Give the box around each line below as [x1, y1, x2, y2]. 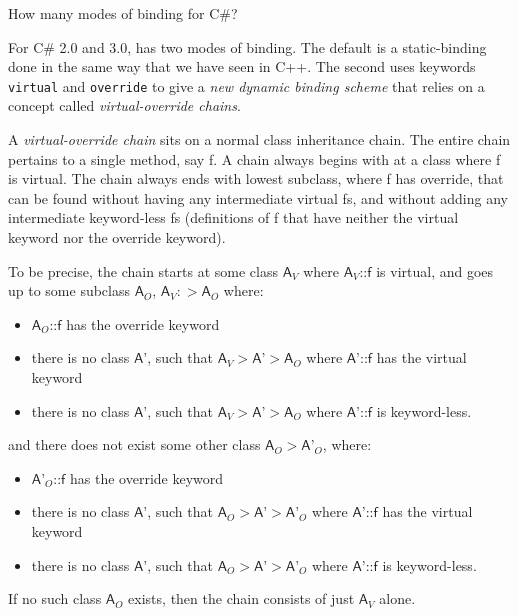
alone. [379, 588, 416, 609]
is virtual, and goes [376, 260, 494, 281]
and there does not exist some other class [8, 434, 261, 455]
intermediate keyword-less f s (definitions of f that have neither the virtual [8, 207, 459, 228]
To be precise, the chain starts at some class [8, 260, 278, 281]
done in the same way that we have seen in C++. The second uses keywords [8, 56, 476, 77]
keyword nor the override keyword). [8, 227, 226, 247]
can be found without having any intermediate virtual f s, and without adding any [8, 187, 508, 208]
